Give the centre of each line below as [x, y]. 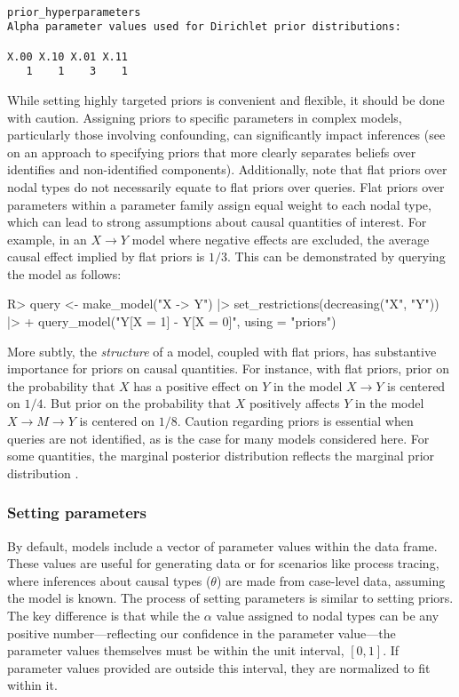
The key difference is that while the [104, 615]
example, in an [47, 239]
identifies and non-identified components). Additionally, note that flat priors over [227, 169]
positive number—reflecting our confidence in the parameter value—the [202, 633]
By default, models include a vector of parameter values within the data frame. [222, 545]
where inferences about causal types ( [109, 580]
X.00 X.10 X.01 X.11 [68, 56]
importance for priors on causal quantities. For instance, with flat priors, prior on [228, 369]
